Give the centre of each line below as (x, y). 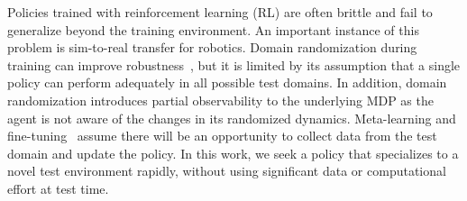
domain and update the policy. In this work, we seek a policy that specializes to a (233, 153)
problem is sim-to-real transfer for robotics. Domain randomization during (212, 47)
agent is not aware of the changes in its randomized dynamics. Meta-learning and (232, 118)
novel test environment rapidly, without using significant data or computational (227, 171)
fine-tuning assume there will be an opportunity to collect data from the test (222, 136)
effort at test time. (58, 188)
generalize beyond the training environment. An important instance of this (213, 29)
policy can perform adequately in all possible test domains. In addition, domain (227, 82)
